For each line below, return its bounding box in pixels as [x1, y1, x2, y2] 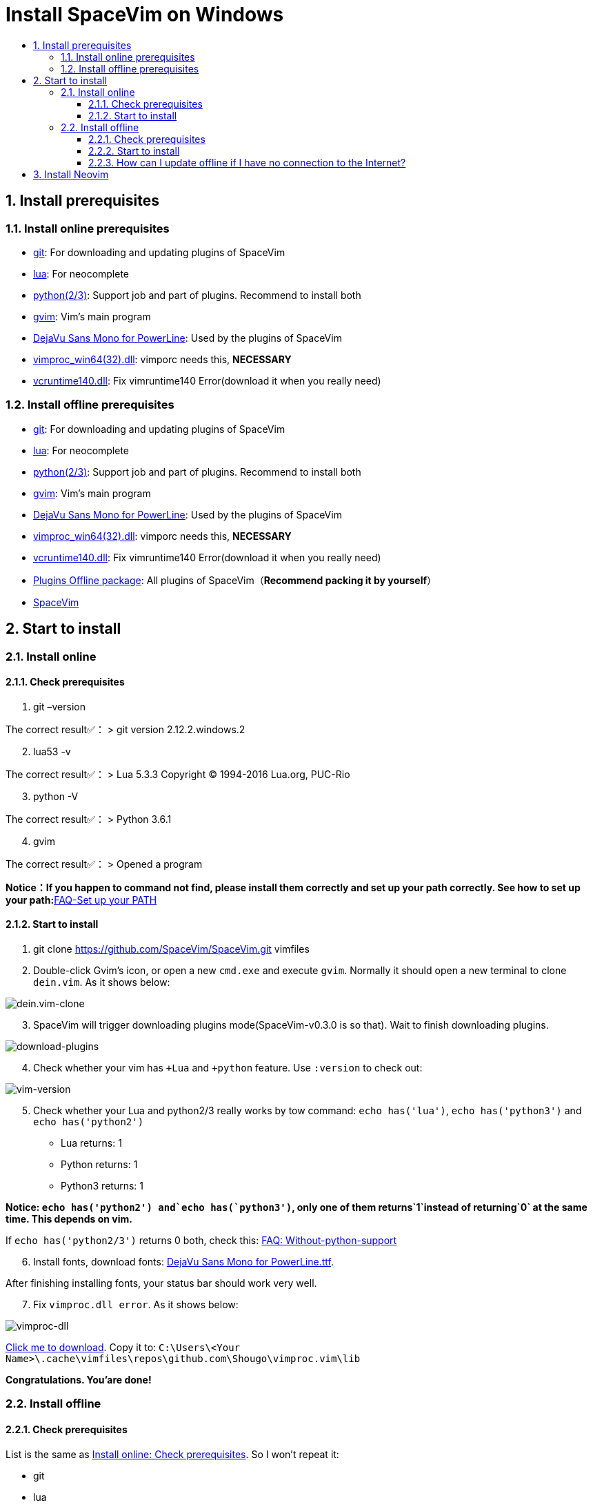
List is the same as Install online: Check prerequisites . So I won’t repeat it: [6, 1448, 339, 1460]
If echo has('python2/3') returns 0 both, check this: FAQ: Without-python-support [6, 1234, 397, 1246]
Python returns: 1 [61, 1158, 138, 1170]
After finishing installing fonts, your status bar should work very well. [6, 1277, 317, 1289]
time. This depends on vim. [6, 1213, 132, 1225]
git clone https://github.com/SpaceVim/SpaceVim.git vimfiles [33, 943, 310, 955]
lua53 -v [33, 745, 71, 757]
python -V [33, 790, 79, 802]
